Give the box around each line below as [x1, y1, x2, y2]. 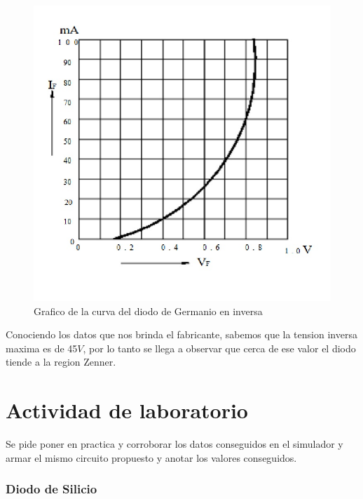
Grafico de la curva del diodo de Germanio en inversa [34, 303, 263, 318]
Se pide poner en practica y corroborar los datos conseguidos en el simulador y [6, 437, 343, 451]
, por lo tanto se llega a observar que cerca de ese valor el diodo [83, 340, 356, 355]
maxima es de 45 [6, 340, 78, 355]
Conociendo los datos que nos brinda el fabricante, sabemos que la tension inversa [6, 327, 357, 342]
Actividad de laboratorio [6, 396, 248, 425]
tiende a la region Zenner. [6, 354, 116, 369]
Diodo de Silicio [6, 480, 97, 498]
